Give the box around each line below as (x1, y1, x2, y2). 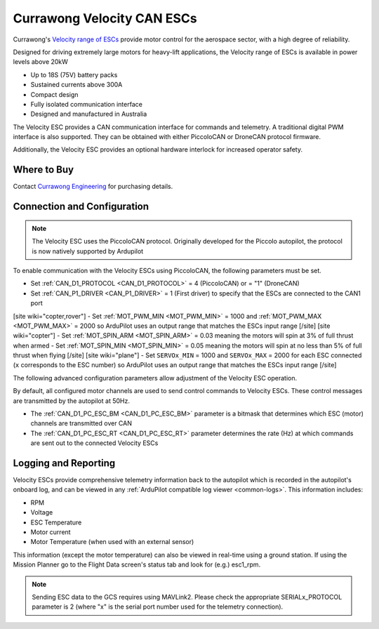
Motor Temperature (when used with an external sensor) (30, 538, 194, 546)
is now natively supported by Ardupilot (32, 246, 144, 256)
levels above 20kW (13, 58, 68, 66)
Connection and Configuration (13, 201, 149, 213)
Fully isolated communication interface (30, 100, 143, 108)
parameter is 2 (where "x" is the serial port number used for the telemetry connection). (32, 602, 284, 611)
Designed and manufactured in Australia (30, 110, 147, 119)
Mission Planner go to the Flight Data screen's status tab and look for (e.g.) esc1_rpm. (13, 560, 261, 569)
